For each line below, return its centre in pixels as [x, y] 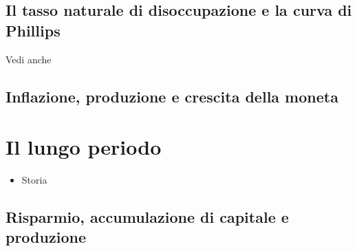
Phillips [33, 30]
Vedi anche [29, 59]
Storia [34, 180]
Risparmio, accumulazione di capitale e [147, 217]
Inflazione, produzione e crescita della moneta [172, 96]
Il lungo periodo [84, 147]
